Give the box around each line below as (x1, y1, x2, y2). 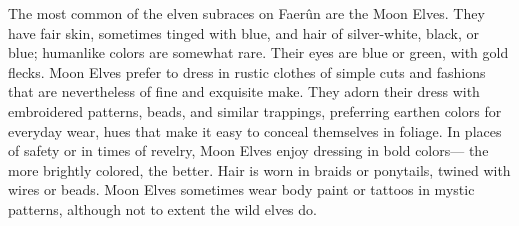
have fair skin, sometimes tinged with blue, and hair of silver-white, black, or (8, 22, 480, 43)
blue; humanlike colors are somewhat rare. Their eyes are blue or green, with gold (8, 42, 509, 63)
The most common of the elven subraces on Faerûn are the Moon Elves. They (8, 3, 485, 23)
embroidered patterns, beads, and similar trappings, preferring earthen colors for (8, 100, 502, 121)
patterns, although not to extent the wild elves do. (8, 198, 317, 219)
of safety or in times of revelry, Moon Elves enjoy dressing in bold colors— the (8, 140, 489, 161)
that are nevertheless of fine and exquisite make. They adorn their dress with (8, 81, 480, 102)
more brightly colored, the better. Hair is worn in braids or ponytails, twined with (8, 159, 511, 180)
